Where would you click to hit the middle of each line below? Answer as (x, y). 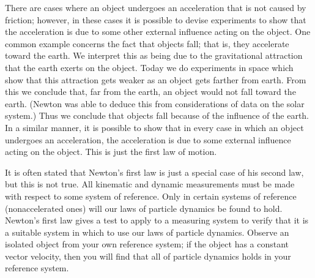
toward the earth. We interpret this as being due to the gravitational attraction (154, 55)
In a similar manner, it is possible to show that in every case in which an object (154, 127)
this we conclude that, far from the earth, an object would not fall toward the (150, 92)
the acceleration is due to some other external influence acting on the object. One (158, 32)
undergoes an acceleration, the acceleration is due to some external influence (148, 139)
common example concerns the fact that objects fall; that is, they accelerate (147, 43)
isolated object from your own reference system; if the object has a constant (147, 244)
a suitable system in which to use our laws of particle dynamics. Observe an (147, 232)
